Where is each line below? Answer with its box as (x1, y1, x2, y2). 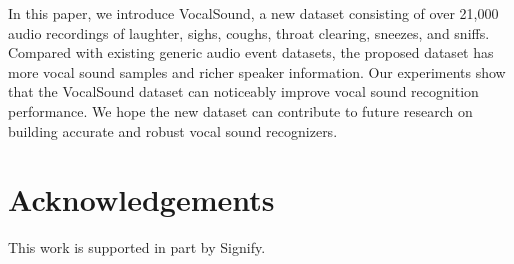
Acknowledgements (8, 179, 275, 220)
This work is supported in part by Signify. (8, 237, 266, 258)
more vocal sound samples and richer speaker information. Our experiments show (8, 61, 506, 82)
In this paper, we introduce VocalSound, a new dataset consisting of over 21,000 (8, 3, 499, 23)
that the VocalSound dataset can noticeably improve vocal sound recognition (8, 81, 479, 102)
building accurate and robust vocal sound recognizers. (8, 120, 338, 141)
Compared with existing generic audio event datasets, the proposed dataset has (8, 42, 494, 63)
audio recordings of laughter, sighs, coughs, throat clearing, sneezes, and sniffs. (8, 22, 490, 43)
